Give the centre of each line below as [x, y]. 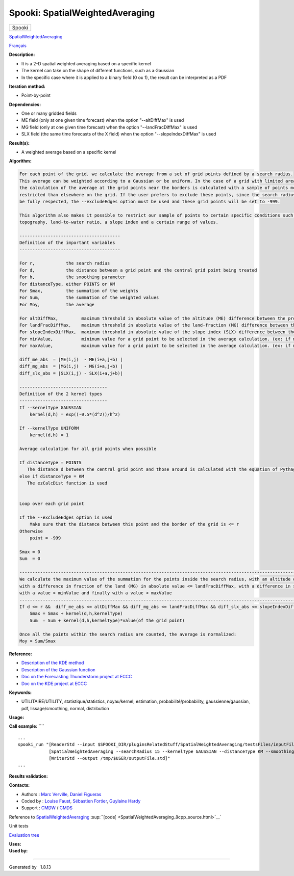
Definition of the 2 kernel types [61, 394]
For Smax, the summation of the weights [79, 291]
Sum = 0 [30, 559]
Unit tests [19, 826]
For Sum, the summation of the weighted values [89, 298]
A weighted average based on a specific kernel [69, 152]
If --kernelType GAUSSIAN [50, 408]
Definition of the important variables [67, 243]
